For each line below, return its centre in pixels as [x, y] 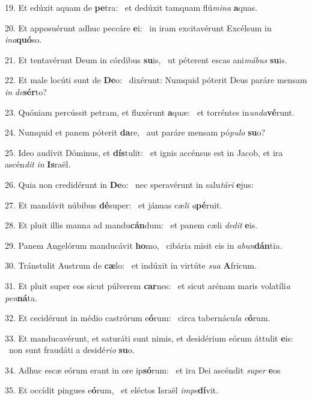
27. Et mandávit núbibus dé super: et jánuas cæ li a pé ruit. [114, 205]
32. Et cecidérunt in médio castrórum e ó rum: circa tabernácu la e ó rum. [138, 318]
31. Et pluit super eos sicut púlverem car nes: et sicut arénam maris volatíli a [148, 285]
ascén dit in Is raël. [38, 164]
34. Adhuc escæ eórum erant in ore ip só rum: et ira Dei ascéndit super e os [143, 370]
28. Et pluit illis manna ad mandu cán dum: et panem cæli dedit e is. [131, 225]
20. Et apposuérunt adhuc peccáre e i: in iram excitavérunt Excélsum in [138, 27]
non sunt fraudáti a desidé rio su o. [72, 350]
